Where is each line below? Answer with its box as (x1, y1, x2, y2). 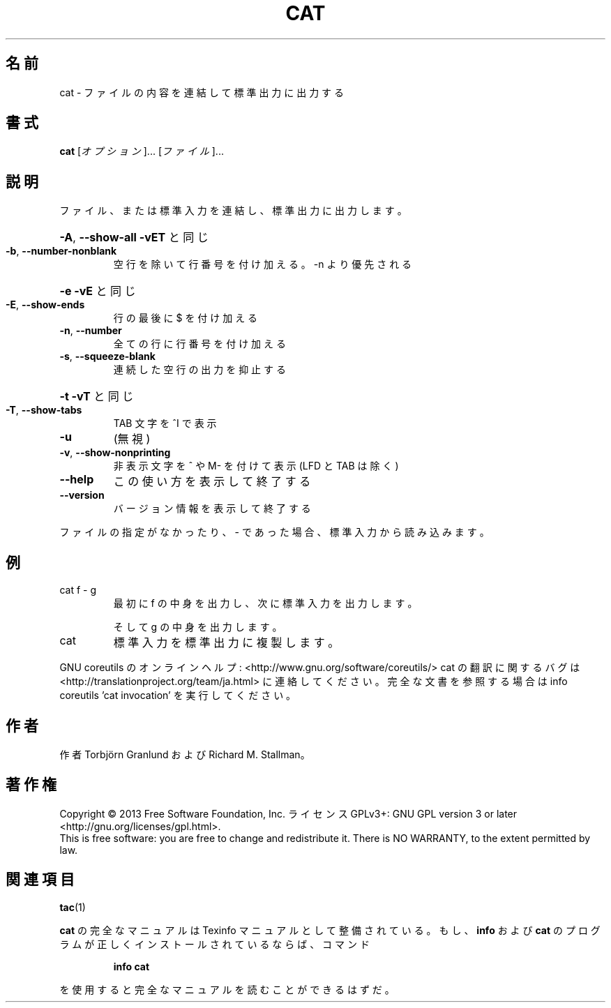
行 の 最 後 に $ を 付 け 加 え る (113, 312, 258, 324)
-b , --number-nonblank (6, 245, 117, 257)
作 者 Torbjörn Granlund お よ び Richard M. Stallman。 (59, 748, 310, 760)
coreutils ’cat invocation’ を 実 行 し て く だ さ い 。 (59, 689, 296, 702)
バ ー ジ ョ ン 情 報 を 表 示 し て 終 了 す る (113, 502, 311, 515)
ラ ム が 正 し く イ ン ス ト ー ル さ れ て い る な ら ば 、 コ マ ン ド (59, 938, 370, 950)
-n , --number (59, 324, 122, 337)
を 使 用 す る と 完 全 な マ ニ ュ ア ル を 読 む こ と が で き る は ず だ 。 (59, 983, 395, 995)
